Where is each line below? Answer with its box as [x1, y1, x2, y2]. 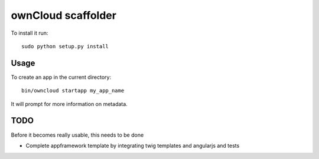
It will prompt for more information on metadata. [11, 100, 128, 107]
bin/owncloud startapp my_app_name [21, 87, 125, 94]
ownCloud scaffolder [11, 9, 116, 22]
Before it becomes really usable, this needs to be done [11, 131, 144, 138]
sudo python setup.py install [21, 43, 109, 49]
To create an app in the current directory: [11, 74, 112, 81]
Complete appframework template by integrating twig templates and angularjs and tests [25, 142, 240, 149]
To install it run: [11, 29, 48, 37]
